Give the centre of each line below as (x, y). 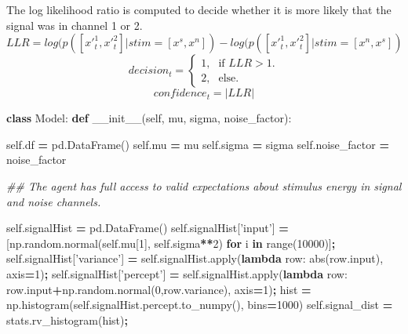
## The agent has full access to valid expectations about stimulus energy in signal (204, 185)
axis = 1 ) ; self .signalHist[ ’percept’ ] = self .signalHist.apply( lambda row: (177, 273)
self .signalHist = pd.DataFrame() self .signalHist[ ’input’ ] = (148, 228)
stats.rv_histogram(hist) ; (67, 319)
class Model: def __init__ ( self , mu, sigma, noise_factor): (149, 118)
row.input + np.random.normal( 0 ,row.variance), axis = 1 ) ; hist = (159, 289)
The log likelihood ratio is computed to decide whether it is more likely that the (199, 9)
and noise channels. (54, 201)
